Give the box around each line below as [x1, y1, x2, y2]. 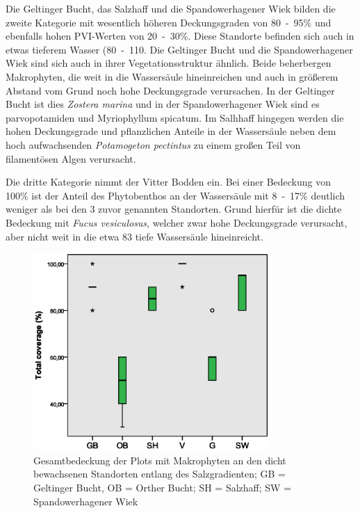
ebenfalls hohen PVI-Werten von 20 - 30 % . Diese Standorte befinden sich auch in [6, 28, 354, 43]
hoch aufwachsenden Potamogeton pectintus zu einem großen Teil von [6, 137, 301, 152]
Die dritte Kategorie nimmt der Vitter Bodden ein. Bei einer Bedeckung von [6, 174, 332, 189]
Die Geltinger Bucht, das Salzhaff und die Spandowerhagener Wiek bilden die [6, 1, 336, 15]
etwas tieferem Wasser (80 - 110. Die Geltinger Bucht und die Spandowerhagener [6, 42, 353, 56]
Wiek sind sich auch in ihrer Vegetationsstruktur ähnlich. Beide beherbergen [6, 56, 332, 70]
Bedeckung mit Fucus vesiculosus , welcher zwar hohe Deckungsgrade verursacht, [6, 215, 347, 229]
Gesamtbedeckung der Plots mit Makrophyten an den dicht [33, 453, 286, 467]
